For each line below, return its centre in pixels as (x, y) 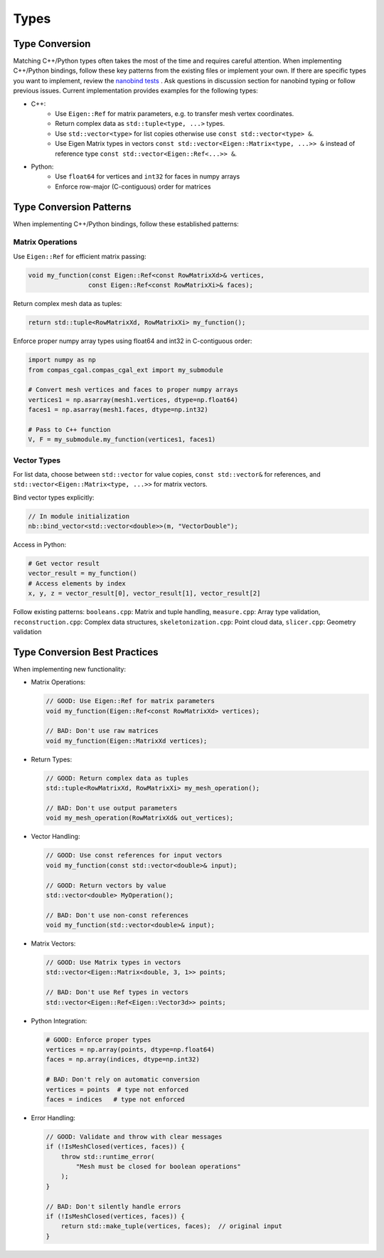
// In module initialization (79, 516)
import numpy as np (62, 360)
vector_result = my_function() (83, 573)
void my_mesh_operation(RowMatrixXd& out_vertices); (140, 818)
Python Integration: (59, 1020)
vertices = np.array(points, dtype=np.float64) (130, 1050)
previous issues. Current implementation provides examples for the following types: (136, 91)
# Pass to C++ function (70, 429)
